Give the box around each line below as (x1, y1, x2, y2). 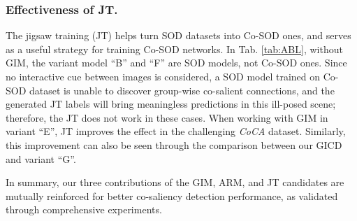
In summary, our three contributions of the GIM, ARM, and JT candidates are (6, 175, 344, 190)
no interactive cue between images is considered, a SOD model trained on (6, 69, 321, 83)
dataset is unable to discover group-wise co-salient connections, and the (29, 83, 335, 97)
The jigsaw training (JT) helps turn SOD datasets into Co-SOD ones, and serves (6, 28, 351, 43)
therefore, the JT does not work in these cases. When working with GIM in (6, 110, 328, 124)
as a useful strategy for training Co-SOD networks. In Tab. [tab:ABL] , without (6, 41, 343, 56)
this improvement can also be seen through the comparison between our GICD (6, 137, 342, 152)
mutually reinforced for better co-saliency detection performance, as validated (6, 188, 338, 203)
